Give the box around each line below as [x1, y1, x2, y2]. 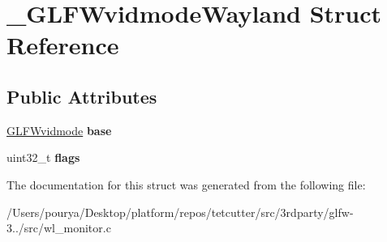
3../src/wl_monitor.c [6, 219, 111, 236]
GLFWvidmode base [6, 121, 112, 138]
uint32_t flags [6, 149, 80, 166]
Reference [6, 28, 119, 62]
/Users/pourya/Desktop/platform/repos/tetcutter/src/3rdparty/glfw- [6, 203, 354, 220]
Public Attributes [6, 83, 157, 108]
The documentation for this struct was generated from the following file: [6, 176, 366, 193]
